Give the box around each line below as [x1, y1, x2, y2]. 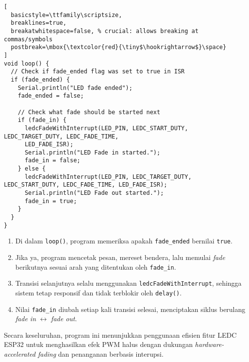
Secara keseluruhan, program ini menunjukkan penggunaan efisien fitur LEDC [4, 329, 237, 340]
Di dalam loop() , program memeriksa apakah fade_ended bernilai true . [15, 236, 232, 246]
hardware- [195, 339, 224, 349]
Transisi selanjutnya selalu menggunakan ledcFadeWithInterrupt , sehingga [15, 278, 242, 288]
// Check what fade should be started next [17, 108, 161, 116]
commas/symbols [4, 35, 53, 43]
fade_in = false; [24, 157, 81, 164]
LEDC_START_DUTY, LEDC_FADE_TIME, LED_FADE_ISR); [4, 181, 167, 189]
